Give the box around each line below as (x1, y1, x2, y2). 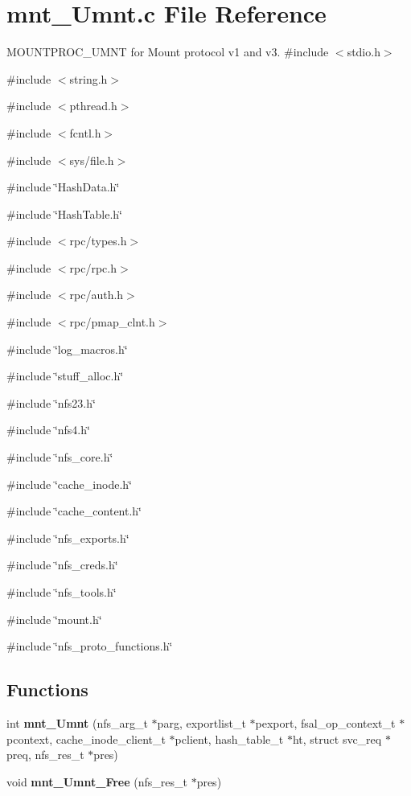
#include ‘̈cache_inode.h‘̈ (6, 475, 132, 492)
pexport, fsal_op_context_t (255, 714, 396, 731)
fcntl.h (69, 124, 101, 141)
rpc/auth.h (69, 286, 124, 303)
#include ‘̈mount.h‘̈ (6, 610, 102, 627)
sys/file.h (69, 151, 114, 168)
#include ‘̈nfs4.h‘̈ (6, 421, 90, 438)
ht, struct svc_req (292, 730, 382, 747)
